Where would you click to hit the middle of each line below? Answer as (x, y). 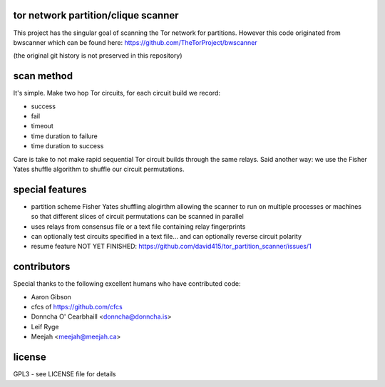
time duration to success (67, 146)
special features (50, 189)
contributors (42, 267)
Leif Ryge (45, 326)
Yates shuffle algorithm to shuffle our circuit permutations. (99, 169)
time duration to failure (64, 136)
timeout (42, 126)
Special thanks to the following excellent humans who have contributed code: (127, 284)
